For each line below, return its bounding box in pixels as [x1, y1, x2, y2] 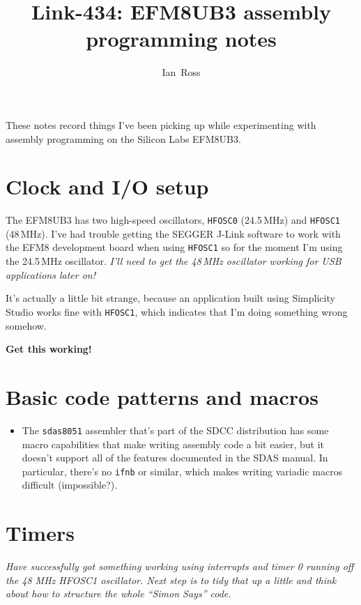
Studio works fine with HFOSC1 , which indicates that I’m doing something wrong [6, 304, 348, 319]
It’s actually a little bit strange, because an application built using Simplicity [6, 291, 335, 305]
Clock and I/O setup [6, 172, 209, 201]
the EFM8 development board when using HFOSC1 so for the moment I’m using [6, 240, 343, 254]
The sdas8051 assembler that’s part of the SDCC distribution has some [22, 422, 329, 437]
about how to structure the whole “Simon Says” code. [6, 586, 231, 601]
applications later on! [6, 267, 95, 282]
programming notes [86, 24, 277, 53]
